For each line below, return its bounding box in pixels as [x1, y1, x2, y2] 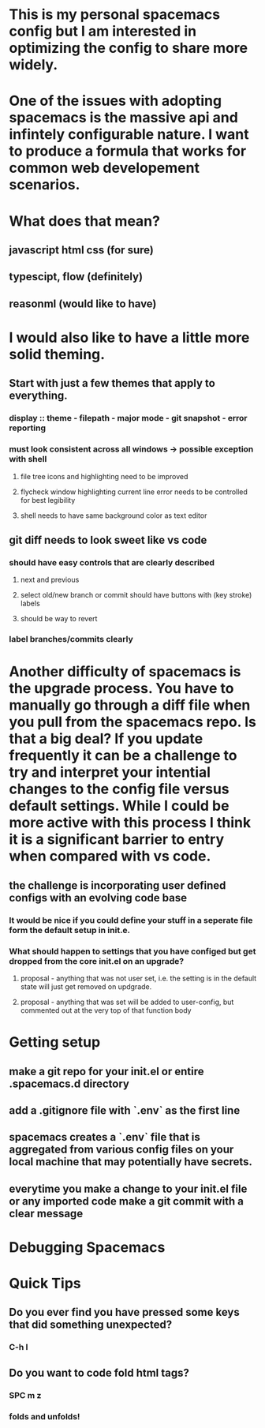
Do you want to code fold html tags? [9, 1366, 190, 1379]
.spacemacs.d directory [9, 1077, 129, 1090]
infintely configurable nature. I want [9, 126, 249, 144]
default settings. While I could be [9, 797, 230, 815]
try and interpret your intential [9, 763, 211, 781]
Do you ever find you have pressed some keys [9, 1306, 240, 1319]
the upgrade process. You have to [9, 680, 234, 698]
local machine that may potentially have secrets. [9, 1155, 253, 1169]
